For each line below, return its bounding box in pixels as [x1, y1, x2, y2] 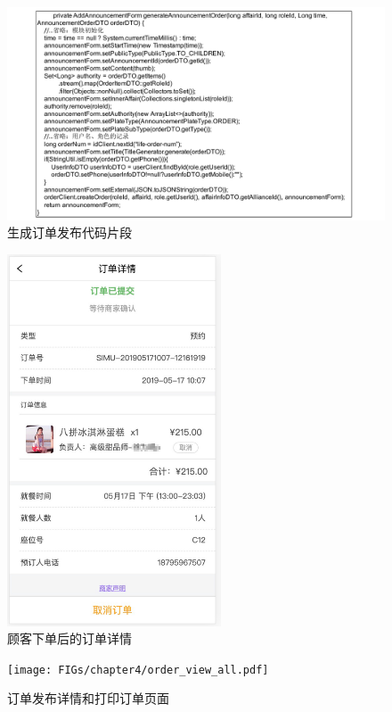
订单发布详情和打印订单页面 [7, 689, 169, 708]
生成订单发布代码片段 [7, 223, 132, 242]
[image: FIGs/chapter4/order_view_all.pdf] [7, 663, 269, 676]
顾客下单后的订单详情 [7, 629, 132, 648]
